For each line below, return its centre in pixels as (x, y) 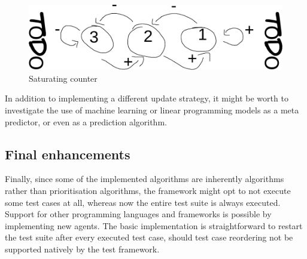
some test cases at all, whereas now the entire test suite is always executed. (143, 202)
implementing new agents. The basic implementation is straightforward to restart (154, 225)
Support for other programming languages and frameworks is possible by (138, 214)
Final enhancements (68, 154)
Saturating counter (63, 78)
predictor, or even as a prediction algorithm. (86, 121)
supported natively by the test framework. (82, 249)
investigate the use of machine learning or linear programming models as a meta (152, 110)
